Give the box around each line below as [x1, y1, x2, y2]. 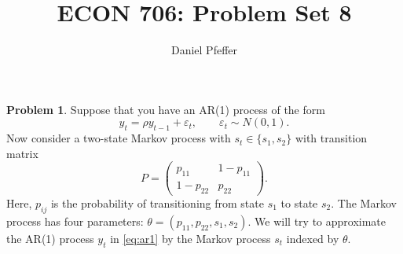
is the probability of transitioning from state [50, 195, 264, 212]
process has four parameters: [6, 212, 144, 229]
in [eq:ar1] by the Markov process [110, 230, 271, 246]
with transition [295, 130, 368, 146]
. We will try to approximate [247, 212, 387, 229]
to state [280, 195, 318, 212]
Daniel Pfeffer [170, 42, 238, 58]
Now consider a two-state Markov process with [6, 130, 231, 146]
